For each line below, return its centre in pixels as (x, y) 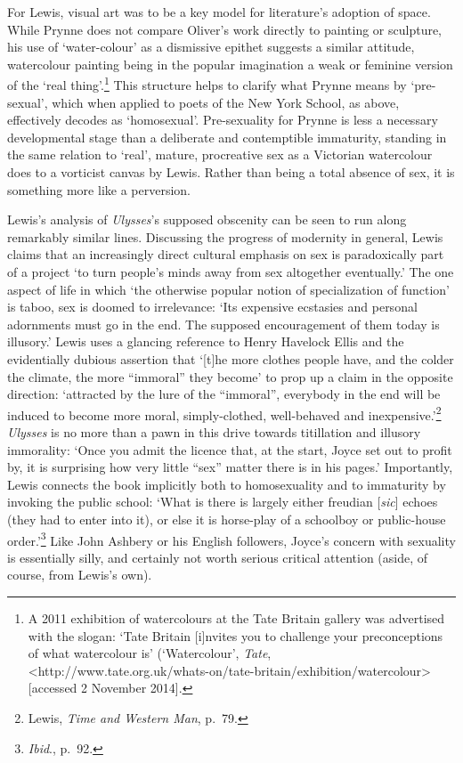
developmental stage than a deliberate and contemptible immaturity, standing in (227, 137)
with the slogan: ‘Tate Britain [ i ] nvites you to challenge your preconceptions (236, 635)
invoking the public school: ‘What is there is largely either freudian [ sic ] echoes (223, 502)
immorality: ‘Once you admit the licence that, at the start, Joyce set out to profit (230, 449)
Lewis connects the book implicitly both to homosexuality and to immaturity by (227, 484)
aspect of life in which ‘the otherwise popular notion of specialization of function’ (228, 289)
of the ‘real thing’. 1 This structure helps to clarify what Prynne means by (207, 84)
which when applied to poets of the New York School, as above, (226, 102)
